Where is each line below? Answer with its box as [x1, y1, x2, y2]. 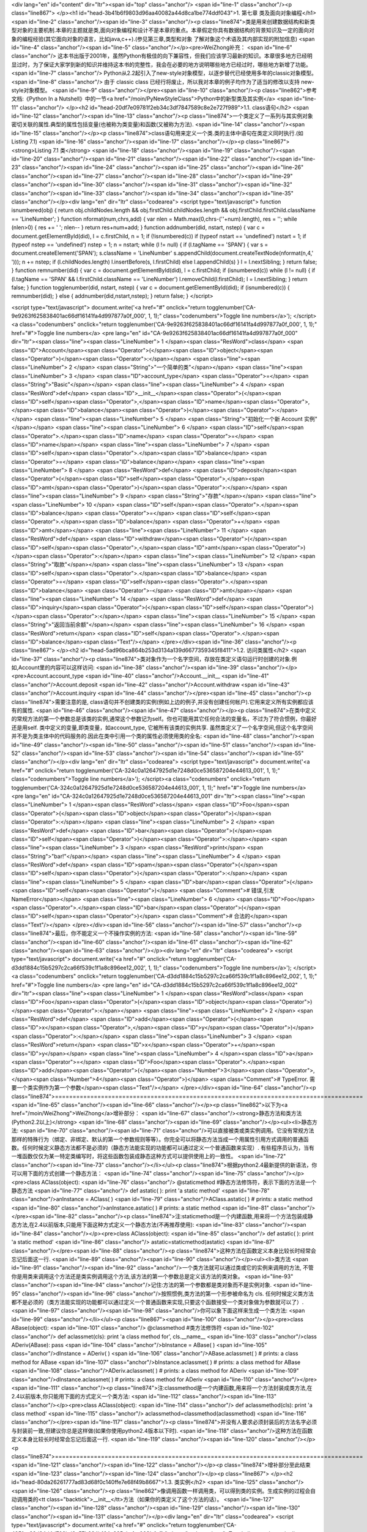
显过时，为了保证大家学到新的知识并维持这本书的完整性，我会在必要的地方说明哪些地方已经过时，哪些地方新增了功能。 [11, 61, 311, 68]
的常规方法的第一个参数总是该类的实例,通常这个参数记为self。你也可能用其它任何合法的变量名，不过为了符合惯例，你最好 [11, 715, 317, 722]
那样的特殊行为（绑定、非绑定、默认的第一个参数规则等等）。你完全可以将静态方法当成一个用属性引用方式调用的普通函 [11, 1136, 309, 1143]
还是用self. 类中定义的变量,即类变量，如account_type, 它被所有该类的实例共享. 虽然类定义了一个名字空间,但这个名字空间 [11, 724, 313, 731]
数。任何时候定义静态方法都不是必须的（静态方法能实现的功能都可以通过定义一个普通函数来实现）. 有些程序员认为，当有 [11, 1143, 314, 1151]
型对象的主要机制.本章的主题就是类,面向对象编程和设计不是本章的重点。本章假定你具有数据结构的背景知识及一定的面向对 [11, 26, 315, 34]
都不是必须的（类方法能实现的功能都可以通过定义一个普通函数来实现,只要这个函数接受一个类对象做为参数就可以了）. [11, 1298, 304, 1305]
